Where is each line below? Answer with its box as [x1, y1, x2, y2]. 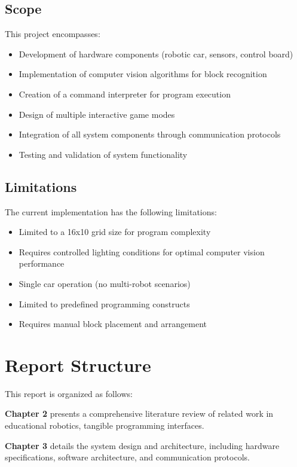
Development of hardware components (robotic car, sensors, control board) [19, 47, 293, 60]
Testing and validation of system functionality [19, 148, 188, 160]
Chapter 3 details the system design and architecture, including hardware [5, 439, 280, 451]
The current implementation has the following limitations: [5, 205, 217, 218]
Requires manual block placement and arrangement [19, 318, 207, 330]
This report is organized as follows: [5, 387, 133, 399]
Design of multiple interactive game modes [19, 108, 175, 120]
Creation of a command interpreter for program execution [19, 87, 231, 100]
